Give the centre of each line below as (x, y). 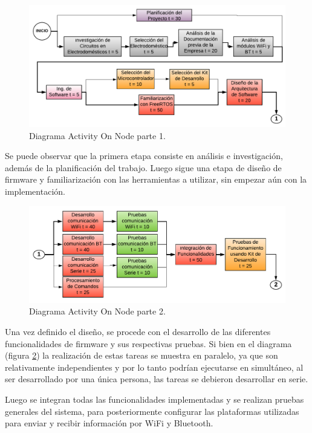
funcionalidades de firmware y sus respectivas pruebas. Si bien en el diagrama (148, 343)
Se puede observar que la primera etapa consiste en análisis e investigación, (144, 156)
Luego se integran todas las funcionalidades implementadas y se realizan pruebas (154, 399)
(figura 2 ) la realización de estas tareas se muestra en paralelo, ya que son (141, 355)
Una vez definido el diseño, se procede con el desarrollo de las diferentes (138, 332)
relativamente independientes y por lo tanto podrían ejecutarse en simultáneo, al (154, 367)
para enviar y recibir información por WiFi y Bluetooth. (109, 423)
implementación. (35, 191)
